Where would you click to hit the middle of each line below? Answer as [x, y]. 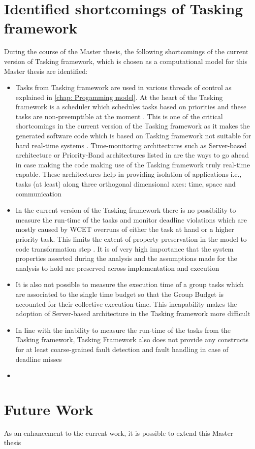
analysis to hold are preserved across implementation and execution [117, 268]
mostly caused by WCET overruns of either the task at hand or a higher [125, 229]
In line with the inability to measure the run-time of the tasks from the [123, 330]
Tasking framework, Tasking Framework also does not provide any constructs [132, 339]
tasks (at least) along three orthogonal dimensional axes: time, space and [126, 184]
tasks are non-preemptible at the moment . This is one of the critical [119, 116]
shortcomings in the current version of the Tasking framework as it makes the [133, 126]
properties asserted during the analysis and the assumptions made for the [126, 258]
